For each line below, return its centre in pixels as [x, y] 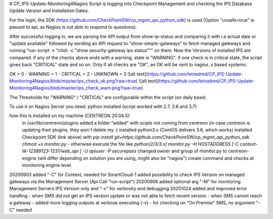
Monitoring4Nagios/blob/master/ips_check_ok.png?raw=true [73, 81]
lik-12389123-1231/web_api [50, 151]
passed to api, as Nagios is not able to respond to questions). [73, 27]
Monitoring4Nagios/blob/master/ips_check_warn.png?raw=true [75, 88]
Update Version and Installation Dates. [49, 11]
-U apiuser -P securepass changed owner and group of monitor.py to [155, 151]
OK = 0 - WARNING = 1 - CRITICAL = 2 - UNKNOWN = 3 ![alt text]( [79, 74]
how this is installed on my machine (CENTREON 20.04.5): [70, 116]
